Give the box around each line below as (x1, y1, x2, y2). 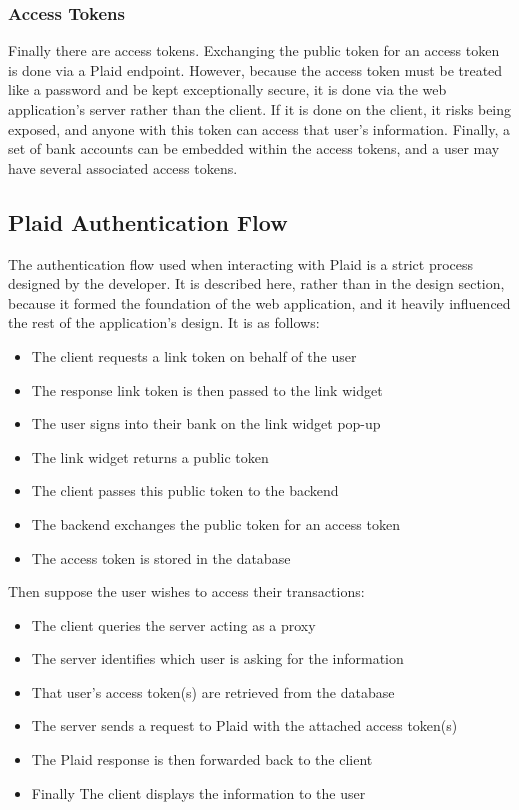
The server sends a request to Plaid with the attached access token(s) (31, 715, 458, 736)
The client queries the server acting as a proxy (31, 614, 316, 635)
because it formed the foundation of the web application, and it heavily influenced (8, 292, 511, 313)
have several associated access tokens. (8, 157, 238, 178)
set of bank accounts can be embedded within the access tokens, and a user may (8, 138, 500, 159)
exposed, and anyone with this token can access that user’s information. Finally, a (8, 118, 511, 139)
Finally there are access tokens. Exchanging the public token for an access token (8, 40, 500, 61)
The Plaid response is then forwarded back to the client (31, 749, 373, 770)
